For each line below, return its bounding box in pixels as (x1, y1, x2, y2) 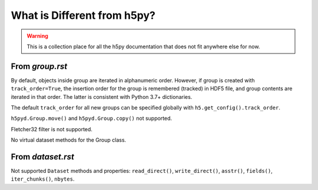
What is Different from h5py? (11, 9, 155, 22)
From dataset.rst (11, 152, 75, 162)
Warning (26, 32, 48, 39)
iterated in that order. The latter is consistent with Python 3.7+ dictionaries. (11, 93, 193, 100)
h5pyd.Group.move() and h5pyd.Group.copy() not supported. (11, 115, 173, 122)
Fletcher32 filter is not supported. (11, 125, 92, 132)
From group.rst (11, 61, 68, 71)
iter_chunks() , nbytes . (11, 175, 75, 182)
